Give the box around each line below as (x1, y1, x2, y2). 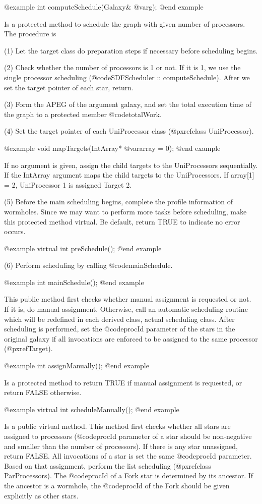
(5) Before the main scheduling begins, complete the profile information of (4, 196, 233, 207)
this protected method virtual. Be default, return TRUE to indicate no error (4, 216, 240, 227)
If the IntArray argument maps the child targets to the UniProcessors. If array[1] (4, 170, 254, 180)
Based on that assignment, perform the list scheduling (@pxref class (4, 460, 211, 471)
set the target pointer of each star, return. (4, 82, 134, 92)
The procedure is (4, 28, 56, 39)
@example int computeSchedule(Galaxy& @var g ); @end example (4, 2, 204, 12)
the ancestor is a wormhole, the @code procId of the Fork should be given (4, 480, 230, 490)
